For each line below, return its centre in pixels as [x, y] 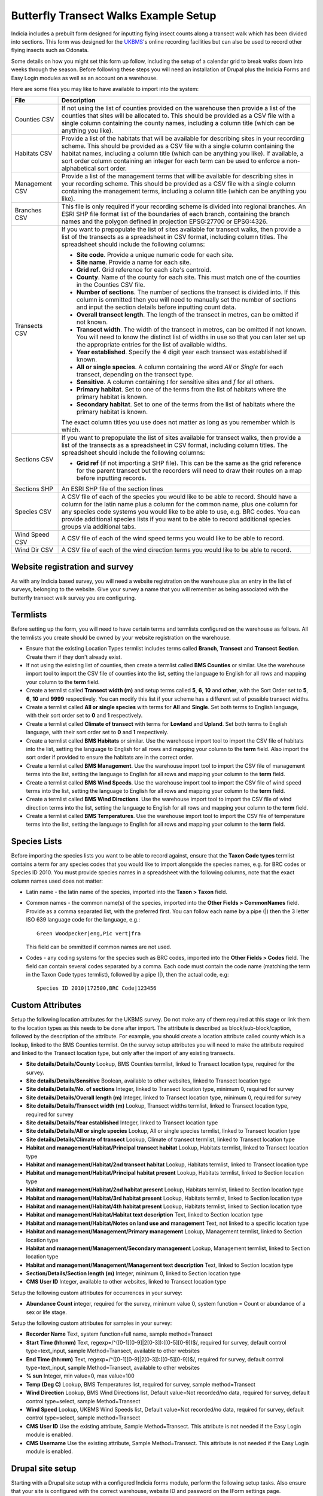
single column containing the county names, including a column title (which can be [178, 123]
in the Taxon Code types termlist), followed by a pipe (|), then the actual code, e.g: [127, 975]
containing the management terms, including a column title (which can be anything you [184, 191]
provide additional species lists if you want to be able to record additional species [176, 519]
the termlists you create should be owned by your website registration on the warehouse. [121, 637]
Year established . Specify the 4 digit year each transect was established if [182, 352]
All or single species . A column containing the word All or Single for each [180, 367]
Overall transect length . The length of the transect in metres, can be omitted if [188, 315]
